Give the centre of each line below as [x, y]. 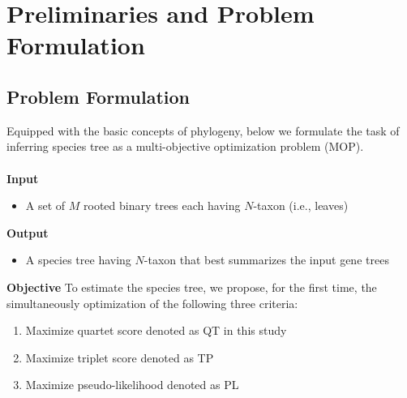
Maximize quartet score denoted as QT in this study [156, 330]
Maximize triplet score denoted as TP [120, 357]
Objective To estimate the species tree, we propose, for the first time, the [192, 287]
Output [28, 232]
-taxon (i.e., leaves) [301, 205]
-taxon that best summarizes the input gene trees [266, 260]
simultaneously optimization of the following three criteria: [152, 303]
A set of [45, 205]
